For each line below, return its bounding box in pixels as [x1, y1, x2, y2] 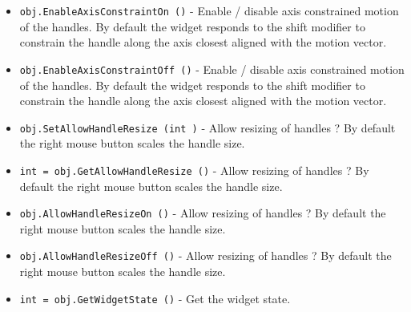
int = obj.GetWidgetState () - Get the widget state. [19, 290, 291, 306]
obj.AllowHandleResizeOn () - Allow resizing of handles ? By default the [19, 205, 386, 221]
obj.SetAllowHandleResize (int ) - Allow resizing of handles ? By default [19, 119, 396, 136]
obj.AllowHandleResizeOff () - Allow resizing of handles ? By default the [19, 247, 392, 264]
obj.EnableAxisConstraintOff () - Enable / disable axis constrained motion [19, 60, 405, 77]
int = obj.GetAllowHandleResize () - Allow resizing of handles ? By [19, 161, 369, 178]
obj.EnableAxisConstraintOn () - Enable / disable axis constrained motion [19, 2, 399, 18]
